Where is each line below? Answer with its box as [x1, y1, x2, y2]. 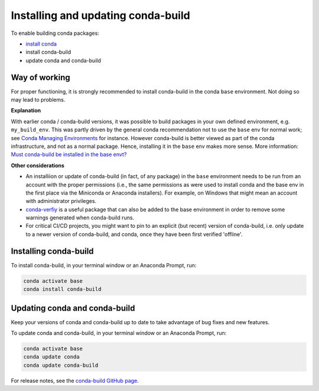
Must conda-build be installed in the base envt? [11, 151, 127, 158]
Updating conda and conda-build [11, 303, 135, 313]
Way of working [11, 72, 70, 82]
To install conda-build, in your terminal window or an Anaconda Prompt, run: [11, 261, 197, 269]
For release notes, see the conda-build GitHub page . [11, 377, 139, 384]
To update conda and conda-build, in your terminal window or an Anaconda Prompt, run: [11, 329, 227, 337]
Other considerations [11, 161, 65, 169]
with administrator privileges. [25, 198, 97, 205]
